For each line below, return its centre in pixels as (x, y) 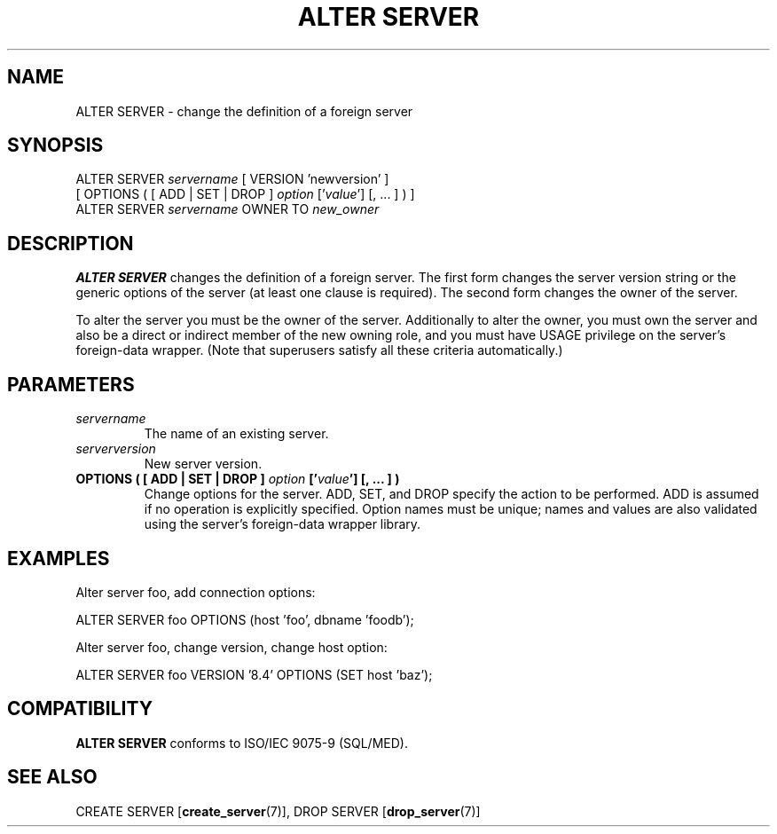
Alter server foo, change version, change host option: (232, 647)
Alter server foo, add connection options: (196, 592)
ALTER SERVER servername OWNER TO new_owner (228, 209)
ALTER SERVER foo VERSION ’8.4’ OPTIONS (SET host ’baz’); (254, 674)
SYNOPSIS (55, 146)
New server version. (203, 464)
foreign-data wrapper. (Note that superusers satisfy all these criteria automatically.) (319, 350)
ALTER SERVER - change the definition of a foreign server (244, 111)
